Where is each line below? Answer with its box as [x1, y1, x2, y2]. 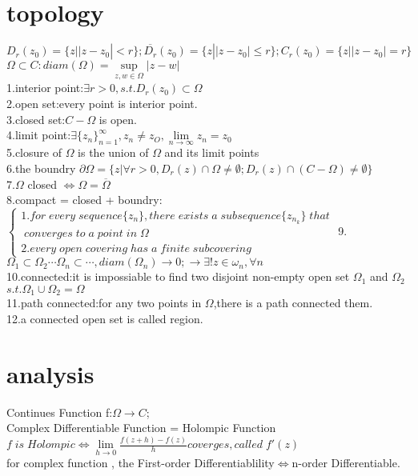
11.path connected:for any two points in [6, 294, 202, 311]
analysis [6, 357, 94, 390]
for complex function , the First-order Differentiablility [6, 454, 275, 471]
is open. [98, 110, 138, 127]
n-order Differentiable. [291, 454, 400, 471]
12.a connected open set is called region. [6, 310, 203, 326]
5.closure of [6, 144, 62, 161]
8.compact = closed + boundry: [6, 191, 163, 208]
